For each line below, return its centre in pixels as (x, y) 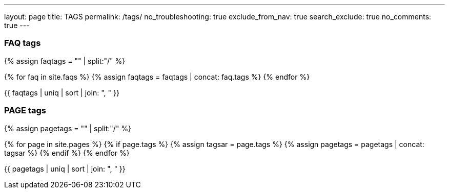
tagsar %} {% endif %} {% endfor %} (67, 153)
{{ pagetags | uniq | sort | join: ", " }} (65, 168)
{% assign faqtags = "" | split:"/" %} (65, 61)
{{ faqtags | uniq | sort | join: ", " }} (62, 92)
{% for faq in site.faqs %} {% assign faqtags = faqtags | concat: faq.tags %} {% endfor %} (157, 77)
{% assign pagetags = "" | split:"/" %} (68, 128)
